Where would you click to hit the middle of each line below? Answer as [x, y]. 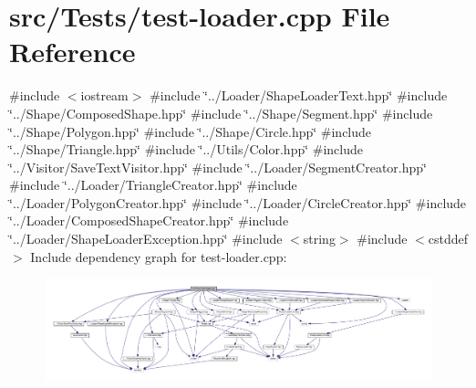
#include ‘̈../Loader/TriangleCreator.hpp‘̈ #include [153, 185]
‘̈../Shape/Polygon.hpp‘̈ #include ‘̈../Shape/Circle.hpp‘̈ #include [191, 131]
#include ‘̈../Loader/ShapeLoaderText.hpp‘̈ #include [299, 95]
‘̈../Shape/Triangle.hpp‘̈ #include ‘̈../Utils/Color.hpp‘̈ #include [186, 149]
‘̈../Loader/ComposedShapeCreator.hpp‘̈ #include [149, 220]
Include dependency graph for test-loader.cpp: [159, 256]
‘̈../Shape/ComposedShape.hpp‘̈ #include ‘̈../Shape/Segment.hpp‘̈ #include [221, 113]
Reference [72, 52]
